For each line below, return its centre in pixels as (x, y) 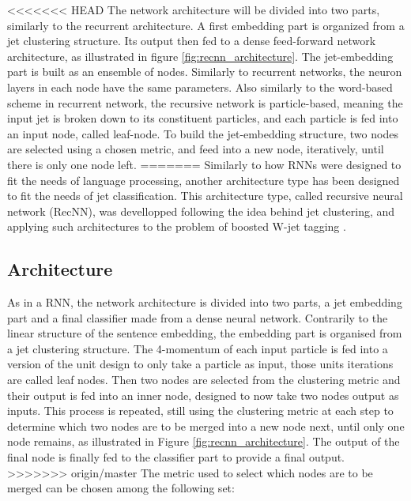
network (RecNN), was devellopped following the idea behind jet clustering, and (201, 211)
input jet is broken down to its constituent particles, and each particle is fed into (203, 118)
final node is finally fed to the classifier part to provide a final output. (176, 457)
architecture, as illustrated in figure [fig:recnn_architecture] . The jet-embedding (200, 56)
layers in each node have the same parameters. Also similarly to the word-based (200, 87)
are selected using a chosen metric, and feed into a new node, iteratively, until (196, 149)
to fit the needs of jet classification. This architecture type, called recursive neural (205, 196)
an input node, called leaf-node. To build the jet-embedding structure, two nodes (203, 133)
